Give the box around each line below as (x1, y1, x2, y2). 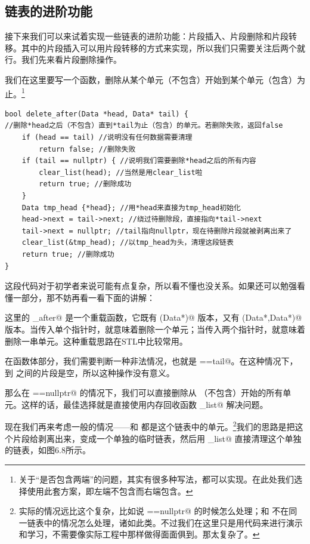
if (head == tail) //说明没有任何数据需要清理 (21, 133, 193, 142)
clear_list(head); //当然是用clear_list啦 (39, 168, 203, 177)
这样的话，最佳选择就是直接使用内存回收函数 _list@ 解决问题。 (21, 398, 268, 410)
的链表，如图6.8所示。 (5, 444, 91, 456)
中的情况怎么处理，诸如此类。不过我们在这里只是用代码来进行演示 (44, 516, 303, 528)
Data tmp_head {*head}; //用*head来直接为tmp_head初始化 (21, 203, 241, 212)
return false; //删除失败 (39, 145, 136, 153)
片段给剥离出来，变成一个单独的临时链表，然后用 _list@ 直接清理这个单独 (13, 432, 302, 444)
